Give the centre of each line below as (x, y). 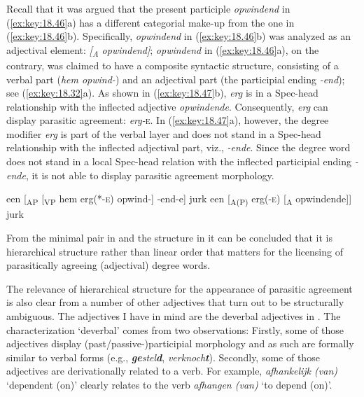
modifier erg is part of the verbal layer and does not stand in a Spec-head (164, 133)
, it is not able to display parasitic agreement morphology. (150, 175)
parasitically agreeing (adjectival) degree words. (108, 265)
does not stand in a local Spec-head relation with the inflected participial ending (179, 161)
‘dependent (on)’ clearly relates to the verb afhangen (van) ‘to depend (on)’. (169, 384)
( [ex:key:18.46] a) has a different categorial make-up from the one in (150, 22)
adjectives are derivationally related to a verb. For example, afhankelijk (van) (172, 371)
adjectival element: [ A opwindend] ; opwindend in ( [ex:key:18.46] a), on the (163, 50)
